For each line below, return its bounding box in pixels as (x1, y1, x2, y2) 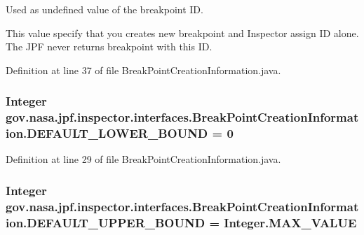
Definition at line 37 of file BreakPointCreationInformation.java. (6, 62, 281, 77)
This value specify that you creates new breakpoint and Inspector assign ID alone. (6, 25, 359, 40)
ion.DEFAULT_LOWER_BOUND (6, 124, 208, 142)
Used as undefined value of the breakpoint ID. (6, 2, 203, 16)
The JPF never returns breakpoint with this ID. (6, 39, 213, 54)
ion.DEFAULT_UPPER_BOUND (6, 213, 205, 231)
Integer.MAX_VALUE (224, 213, 357, 231)
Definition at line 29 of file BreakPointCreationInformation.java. (6, 152, 281, 166)
